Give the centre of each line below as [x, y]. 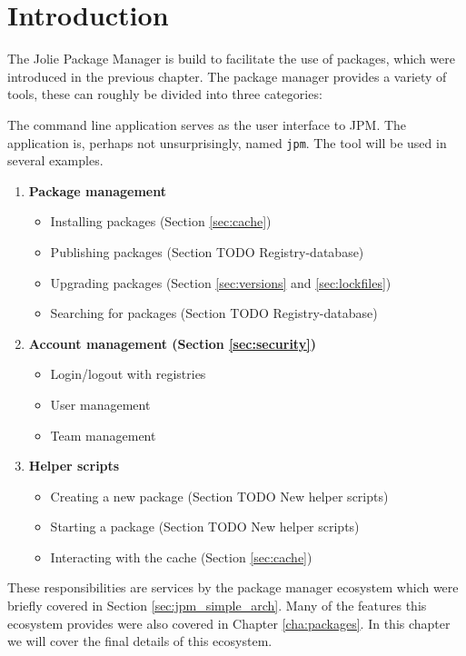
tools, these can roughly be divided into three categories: [165, 94]
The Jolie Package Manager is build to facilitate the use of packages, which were [231, 59]
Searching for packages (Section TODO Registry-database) [214, 313]
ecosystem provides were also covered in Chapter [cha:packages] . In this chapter [229, 623]
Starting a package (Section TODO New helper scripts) [205, 527]
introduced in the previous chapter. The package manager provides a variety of [227, 76]
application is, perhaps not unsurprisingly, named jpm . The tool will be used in [227, 142]
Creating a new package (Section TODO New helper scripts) [219, 496]
